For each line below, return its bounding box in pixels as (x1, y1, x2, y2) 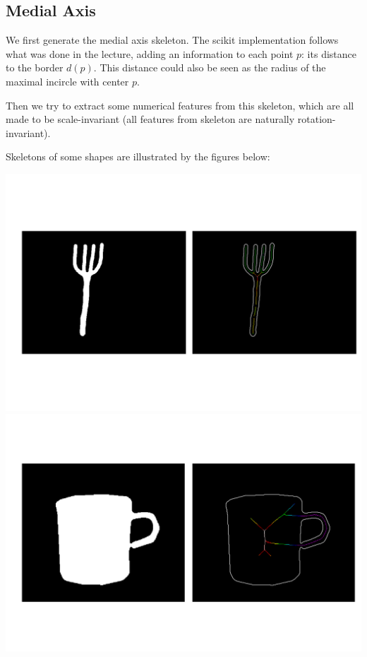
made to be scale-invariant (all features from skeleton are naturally (6, 112, 295, 126)
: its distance (301, 46, 356, 61)
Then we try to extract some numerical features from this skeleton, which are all (6, 97, 354, 112)
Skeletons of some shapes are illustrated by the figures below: (6, 149, 270, 164)
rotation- (297, 112, 336, 126)
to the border (6, 60, 64, 75)
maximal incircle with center (6, 73, 129, 88)
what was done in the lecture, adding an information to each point (6, 46, 294, 61)
